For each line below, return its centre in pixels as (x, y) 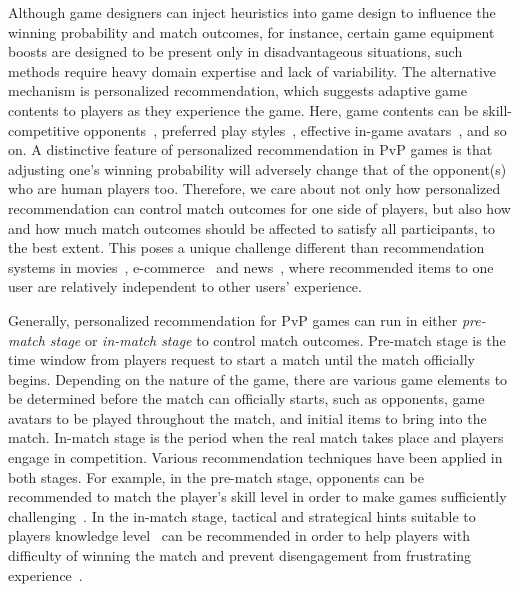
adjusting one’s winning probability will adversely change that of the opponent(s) (257, 168)
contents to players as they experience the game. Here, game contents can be (243, 109)
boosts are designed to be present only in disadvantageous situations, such (235, 51)
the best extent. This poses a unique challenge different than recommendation (246, 247)
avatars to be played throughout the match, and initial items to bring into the (247, 417)
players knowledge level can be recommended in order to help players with (239, 535)
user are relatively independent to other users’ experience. (185, 286)
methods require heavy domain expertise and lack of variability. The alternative (252, 70)
